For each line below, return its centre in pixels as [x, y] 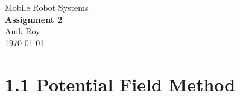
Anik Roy [23, 31]
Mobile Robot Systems [47, 7]
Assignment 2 [34, 19]
